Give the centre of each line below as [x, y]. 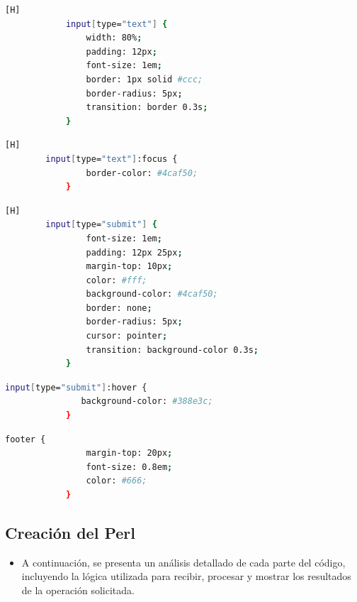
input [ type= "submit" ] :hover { [76, 387]
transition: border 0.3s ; [147, 108]
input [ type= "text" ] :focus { [112, 159]
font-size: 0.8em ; [129, 467]
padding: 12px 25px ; [134, 252]
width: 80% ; [114, 38]
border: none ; [119, 308]
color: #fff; [117, 280]
